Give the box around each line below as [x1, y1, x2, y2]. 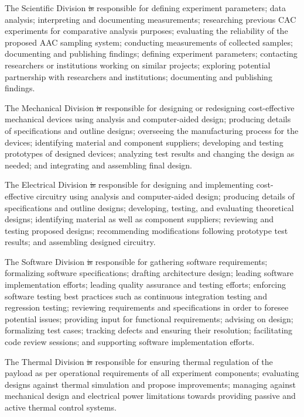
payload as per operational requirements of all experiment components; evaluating [5, 367, 299, 379]
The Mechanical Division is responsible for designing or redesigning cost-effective [5, 101, 295, 113]
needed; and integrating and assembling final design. [5, 158, 192, 171]
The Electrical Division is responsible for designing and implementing [5, 178, 254, 191]
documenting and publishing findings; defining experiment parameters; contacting [5, 47, 298, 60]
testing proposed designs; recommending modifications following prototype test [5, 224, 288, 236]
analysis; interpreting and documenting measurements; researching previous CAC [5, 13, 296, 25]
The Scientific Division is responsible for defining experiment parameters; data [5, 2, 286, 13]
